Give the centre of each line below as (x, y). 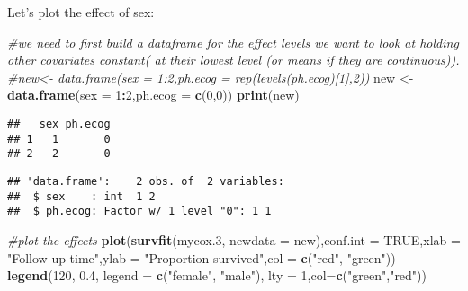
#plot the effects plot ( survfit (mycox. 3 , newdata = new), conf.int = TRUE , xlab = (234, 239)
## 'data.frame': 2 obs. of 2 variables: (146, 181)
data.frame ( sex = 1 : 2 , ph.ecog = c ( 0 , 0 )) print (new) (153, 95)
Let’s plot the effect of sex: (81, 12)
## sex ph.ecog (59, 123)
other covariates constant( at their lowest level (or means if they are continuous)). (234, 60)
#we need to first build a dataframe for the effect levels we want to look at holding (233, 42)
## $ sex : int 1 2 (81, 196)
